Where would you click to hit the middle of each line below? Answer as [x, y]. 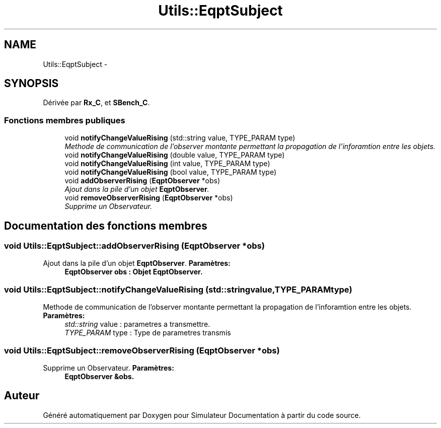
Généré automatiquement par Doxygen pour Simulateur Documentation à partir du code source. [202, 415]
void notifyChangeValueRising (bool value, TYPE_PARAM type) [170, 172]
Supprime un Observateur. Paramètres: [108, 368]
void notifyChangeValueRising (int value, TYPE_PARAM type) [167, 164]
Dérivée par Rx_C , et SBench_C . [96, 103]
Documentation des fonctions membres [106, 226]
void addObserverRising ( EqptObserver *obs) [142, 181]
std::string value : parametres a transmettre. [137, 324]
